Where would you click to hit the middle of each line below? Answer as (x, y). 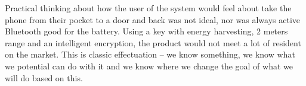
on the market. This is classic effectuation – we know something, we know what (150, 54)
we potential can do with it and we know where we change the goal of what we (149, 66)
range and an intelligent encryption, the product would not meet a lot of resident (153, 42)
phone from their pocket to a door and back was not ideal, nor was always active (153, 19)
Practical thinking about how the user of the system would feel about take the (148, 8)
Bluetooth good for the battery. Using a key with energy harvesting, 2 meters (146, 31)
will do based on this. (44, 77)
